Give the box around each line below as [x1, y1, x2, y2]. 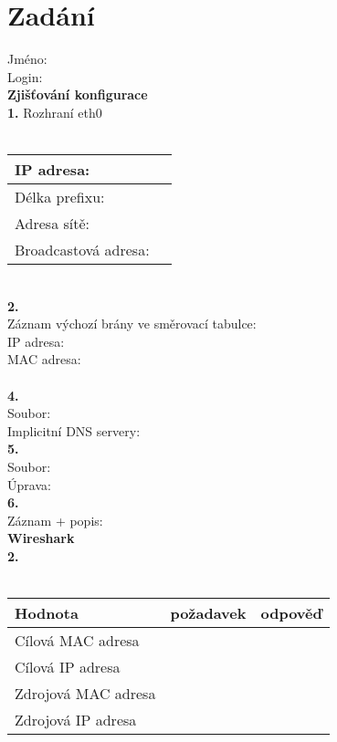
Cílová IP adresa [15, 656, 121, 678]
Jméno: [7, 49, 47, 68]
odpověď [260, 602, 322, 624]
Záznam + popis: [7, 510, 103, 529]
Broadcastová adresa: [15, 239, 150, 261]
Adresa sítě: [15, 213, 90, 235]
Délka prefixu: [15, 186, 105, 208]
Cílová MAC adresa [15, 630, 140, 652]
